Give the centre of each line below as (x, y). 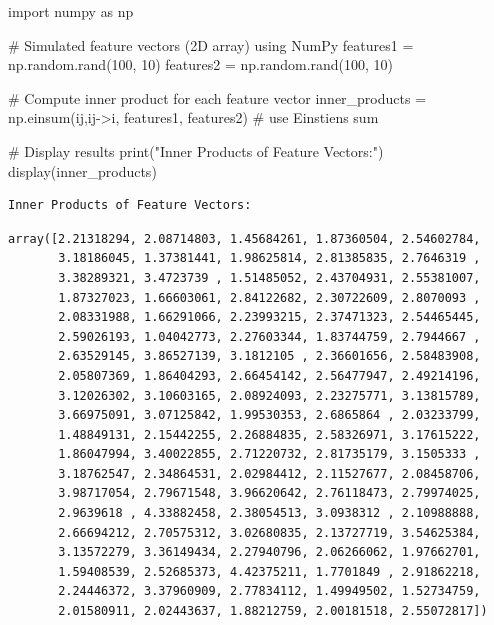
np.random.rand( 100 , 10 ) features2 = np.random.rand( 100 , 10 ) (201, 64)
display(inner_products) (82, 170)
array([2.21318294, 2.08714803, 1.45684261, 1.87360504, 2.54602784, (244, 238)
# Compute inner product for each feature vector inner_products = (217, 97)
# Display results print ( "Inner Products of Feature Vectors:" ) (196, 150)
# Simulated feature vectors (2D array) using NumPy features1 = (211, 44)
